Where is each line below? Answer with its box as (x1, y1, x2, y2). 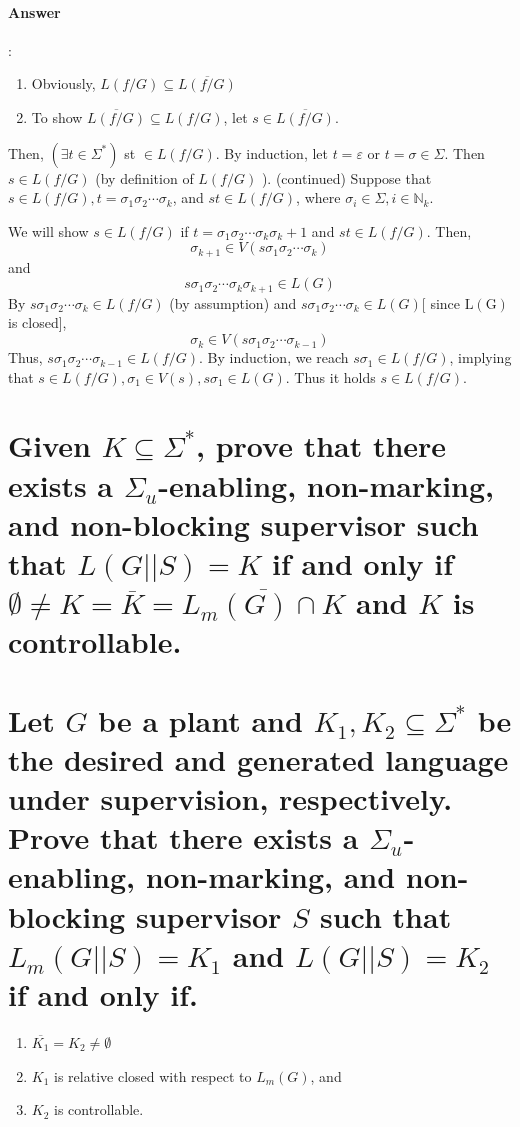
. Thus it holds (285, 366, 376, 387)
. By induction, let (215, 142, 328, 163)
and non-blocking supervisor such (8, 503, 479, 544)
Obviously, (31, 73, 96, 94)
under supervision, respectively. (8, 778, 453, 819)
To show (31, 106, 83, 127)
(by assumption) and (169, 292, 297, 313)
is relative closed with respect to (54, 1065, 252, 1086)
